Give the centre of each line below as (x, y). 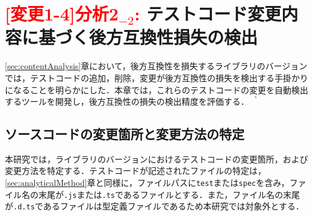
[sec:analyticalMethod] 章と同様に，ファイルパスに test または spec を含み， (147, 183)
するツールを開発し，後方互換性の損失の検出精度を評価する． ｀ (133, 101)
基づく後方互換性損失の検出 (148, 37)
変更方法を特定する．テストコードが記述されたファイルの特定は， (135, 171)
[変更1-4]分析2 (62, 14)
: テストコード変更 (208, 14)
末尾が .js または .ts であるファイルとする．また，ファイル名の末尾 (169, 194)
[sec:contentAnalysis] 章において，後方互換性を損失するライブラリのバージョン (156, 66)
